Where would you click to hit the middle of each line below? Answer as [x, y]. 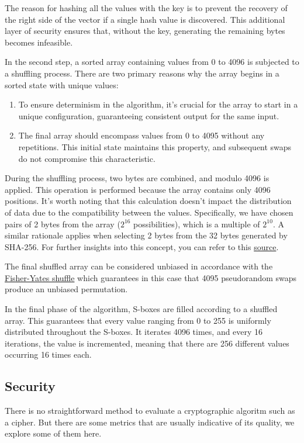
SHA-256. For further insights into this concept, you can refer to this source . [142, 246]
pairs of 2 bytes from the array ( [63, 224]
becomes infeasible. [39, 42]
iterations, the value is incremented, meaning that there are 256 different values [147, 343]
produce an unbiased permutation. [66, 289]
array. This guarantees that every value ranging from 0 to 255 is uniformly [138, 320]
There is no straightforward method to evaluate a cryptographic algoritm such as [150, 411]
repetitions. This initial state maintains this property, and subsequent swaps [155, 146]
